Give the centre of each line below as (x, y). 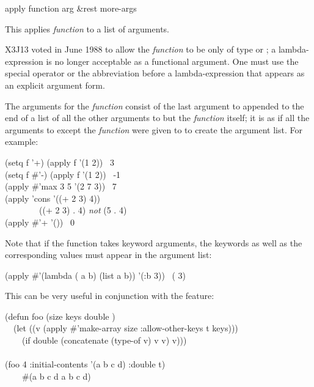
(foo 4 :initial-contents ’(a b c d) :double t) (85, 364)
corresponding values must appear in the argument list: (108, 255)
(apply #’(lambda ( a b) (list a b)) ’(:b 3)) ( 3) (96, 275)
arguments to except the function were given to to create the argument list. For (154, 129)
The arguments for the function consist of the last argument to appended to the (155, 105)
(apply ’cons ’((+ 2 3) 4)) (53, 198)
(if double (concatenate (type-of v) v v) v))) (104, 340)
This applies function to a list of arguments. (87, 28)
